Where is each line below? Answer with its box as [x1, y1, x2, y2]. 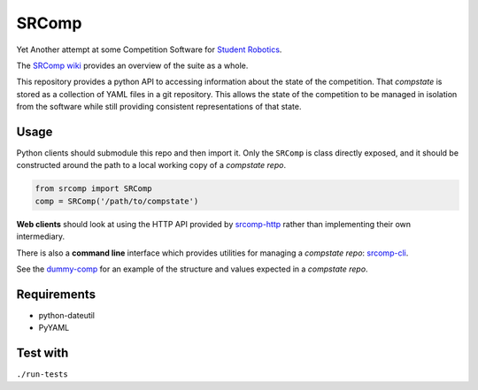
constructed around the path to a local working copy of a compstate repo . [16, 160, 287, 171]
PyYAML [38, 323, 70, 333]
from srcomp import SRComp [35, 184, 152, 194]
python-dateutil [38, 310, 96, 320]
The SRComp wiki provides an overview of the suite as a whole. [16, 60, 249, 71]
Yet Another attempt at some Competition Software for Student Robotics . [16, 44, 282, 55]
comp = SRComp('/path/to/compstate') [35, 195, 199, 206]
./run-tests [16, 370, 68, 379]
